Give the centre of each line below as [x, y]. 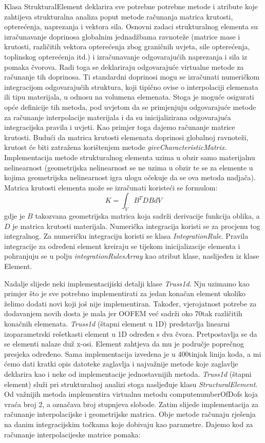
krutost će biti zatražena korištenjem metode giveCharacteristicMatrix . [116, 147]
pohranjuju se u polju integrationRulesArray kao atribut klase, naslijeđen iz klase [132, 256]
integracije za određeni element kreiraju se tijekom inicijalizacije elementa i [122, 246]
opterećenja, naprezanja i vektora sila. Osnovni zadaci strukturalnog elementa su [131, 26]
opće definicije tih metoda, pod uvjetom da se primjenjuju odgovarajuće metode [130, 107]
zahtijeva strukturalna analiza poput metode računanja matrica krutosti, [119, 16]
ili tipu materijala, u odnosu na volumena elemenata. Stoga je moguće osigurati [129, 97]
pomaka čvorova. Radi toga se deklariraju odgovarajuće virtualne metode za [124, 66]
